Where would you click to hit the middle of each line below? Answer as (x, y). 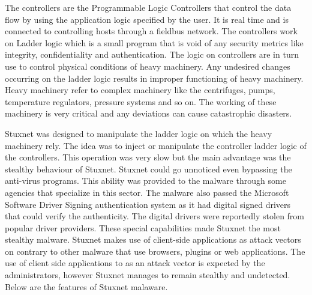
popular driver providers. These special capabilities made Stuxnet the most (143, 227)
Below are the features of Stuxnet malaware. (86, 286)
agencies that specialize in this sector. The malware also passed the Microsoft (147, 192)
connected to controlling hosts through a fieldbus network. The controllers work (151, 31)
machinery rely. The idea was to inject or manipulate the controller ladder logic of (156, 145)
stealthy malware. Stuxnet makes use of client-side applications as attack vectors (153, 239)
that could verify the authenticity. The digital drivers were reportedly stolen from (155, 216)
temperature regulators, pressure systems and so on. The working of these (141, 101)
